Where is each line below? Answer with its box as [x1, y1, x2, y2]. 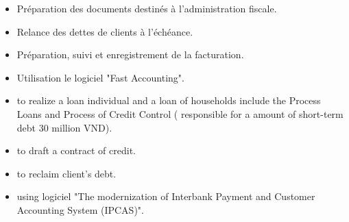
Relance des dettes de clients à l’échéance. [16, 24, 193, 38]
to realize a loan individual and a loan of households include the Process [16, 93, 321, 108]
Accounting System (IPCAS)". [16, 202, 144, 217]
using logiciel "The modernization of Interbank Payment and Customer [16, 189, 315, 203]
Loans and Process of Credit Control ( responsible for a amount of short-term [16, 106, 344, 121]
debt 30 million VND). [16, 120, 112, 134]
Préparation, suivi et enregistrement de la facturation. [16, 47, 244, 62]
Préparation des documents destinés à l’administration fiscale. [16, 1, 277, 15]
